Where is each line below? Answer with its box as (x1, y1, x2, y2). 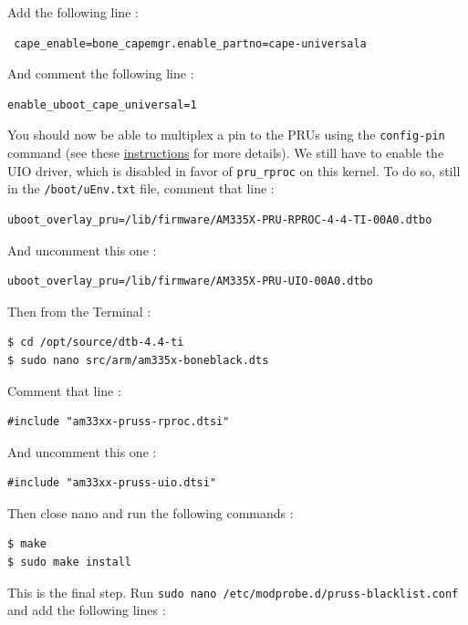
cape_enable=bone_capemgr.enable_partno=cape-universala (14, 36, 367, 50)
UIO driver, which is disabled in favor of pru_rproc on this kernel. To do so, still (7, 161, 461, 180)
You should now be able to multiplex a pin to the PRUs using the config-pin (7, 125, 445, 144)
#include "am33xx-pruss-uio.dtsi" (7, 476, 217, 490)
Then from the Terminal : (7, 301, 151, 320)
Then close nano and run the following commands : (7, 503, 294, 522)
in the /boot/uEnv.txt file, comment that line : (7, 179, 275, 198)
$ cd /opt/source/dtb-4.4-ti (7, 336, 184, 349)
